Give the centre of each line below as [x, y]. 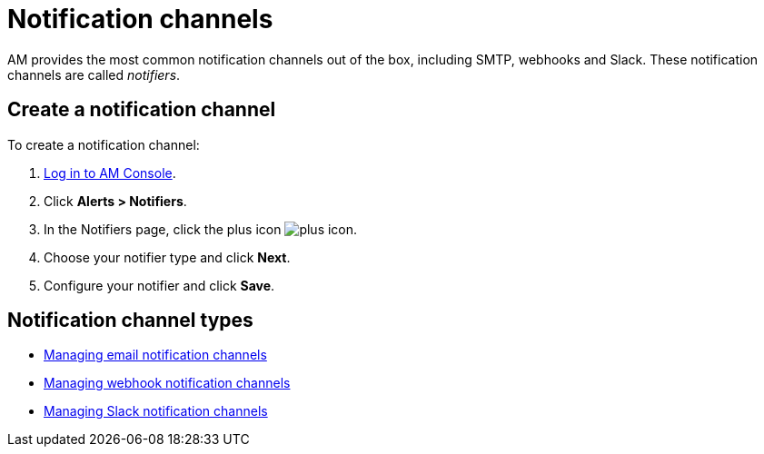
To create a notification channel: [104, 144]
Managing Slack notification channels [156, 411]
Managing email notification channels [155, 355]
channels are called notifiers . [94, 74]
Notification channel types [130, 321]
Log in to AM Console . [110, 173]
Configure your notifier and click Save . [159, 285]
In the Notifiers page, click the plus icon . [201, 229]
